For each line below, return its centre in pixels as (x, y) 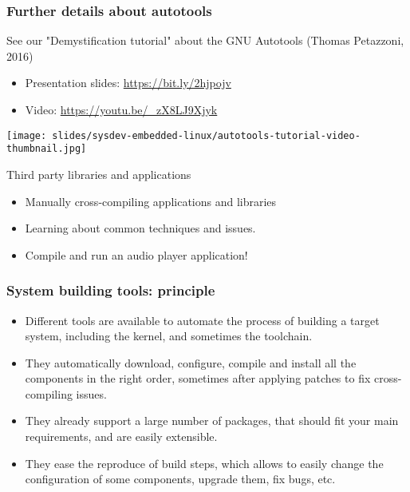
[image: (27, 135)
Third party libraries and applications (99, 174)
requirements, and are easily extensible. (121, 436)
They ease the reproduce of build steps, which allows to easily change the (204, 463)
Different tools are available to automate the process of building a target (202, 320)
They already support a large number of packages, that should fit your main (212, 421)
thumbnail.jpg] (47, 149)
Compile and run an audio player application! (136, 254)
